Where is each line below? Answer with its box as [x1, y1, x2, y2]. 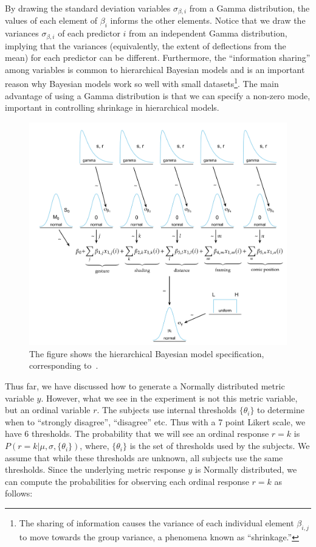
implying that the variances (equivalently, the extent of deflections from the [5, 39, 286, 52]
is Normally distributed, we [195, 463, 297, 476]
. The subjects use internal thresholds [97, 403, 237, 416]
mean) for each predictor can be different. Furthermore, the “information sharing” [5, 51, 311, 64]
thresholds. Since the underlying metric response [5, 463, 185, 476]
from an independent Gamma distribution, [129, 27, 287, 40]
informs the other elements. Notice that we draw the [110, 14, 306, 27]
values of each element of [5, 14, 98, 27]
